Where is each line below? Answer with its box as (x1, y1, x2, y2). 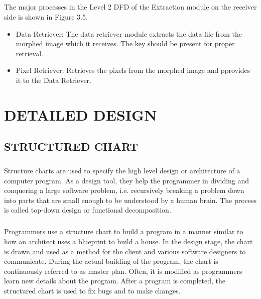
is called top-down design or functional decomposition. (4, 205, 171, 215)
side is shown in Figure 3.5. (4, 11, 88, 22)
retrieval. (16, 48, 43, 58)
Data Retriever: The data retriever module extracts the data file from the (16, 28, 242, 39)
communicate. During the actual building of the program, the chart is (4, 256, 218, 266)
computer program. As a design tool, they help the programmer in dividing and (4, 175, 249, 185)
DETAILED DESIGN (4, 104, 157, 125)
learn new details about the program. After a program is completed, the (4, 275, 225, 286)
